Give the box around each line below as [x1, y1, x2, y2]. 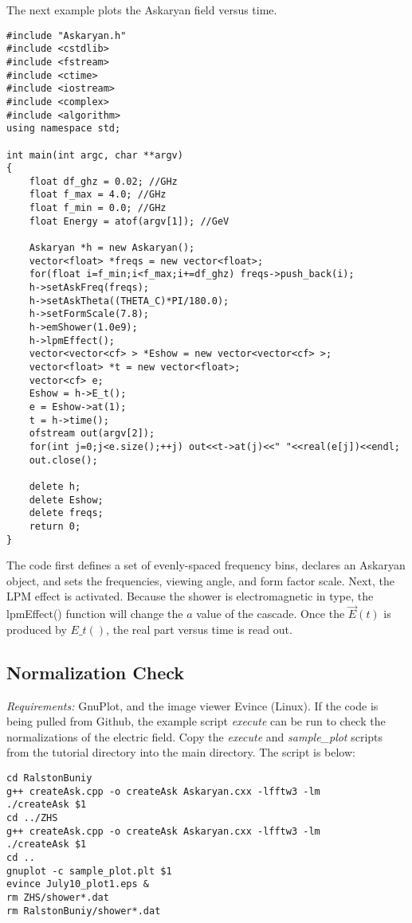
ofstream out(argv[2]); [29, 428, 155, 440]
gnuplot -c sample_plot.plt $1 [6, 865, 172, 877]
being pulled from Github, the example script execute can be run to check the [6, 713, 386, 729]
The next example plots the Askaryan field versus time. [6, 2, 277, 18]
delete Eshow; [29, 494, 104, 506]
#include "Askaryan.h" [6, 29, 127, 41]
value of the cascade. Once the [196, 605, 345, 622]
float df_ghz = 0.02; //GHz [29, 175, 178, 187]
